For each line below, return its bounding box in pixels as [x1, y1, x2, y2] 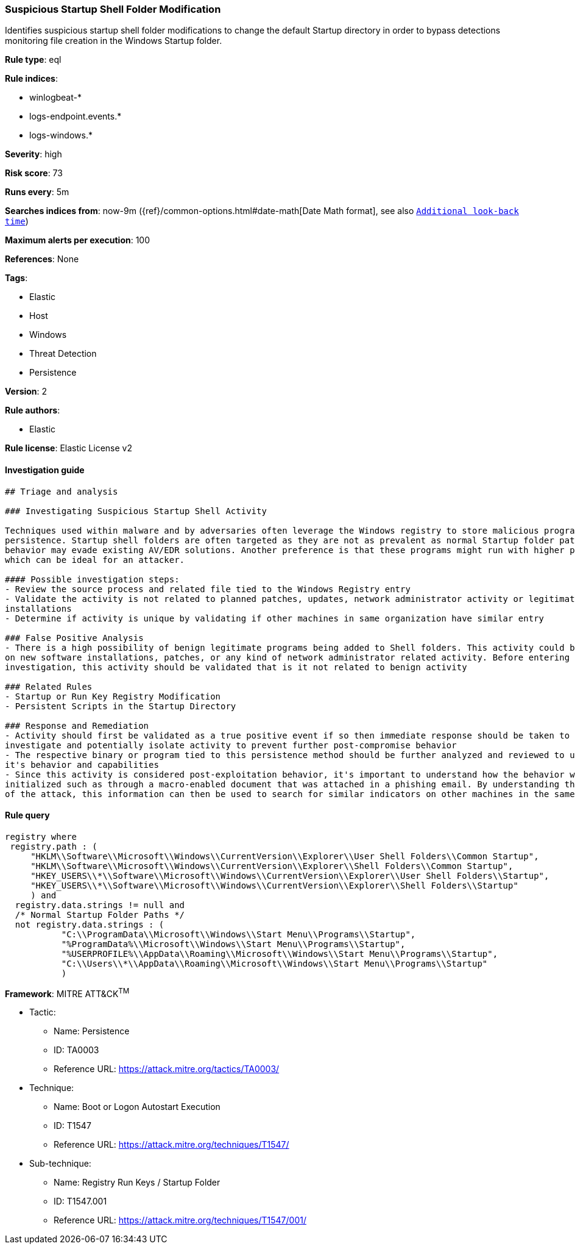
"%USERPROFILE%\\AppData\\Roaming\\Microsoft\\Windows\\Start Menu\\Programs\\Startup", [61, 948, 498, 959]
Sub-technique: [29, 1158, 91, 1169]
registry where [5, 831, 77, 842]
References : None [5, 254, 79, 265]
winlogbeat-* [29, 92, 82, 103]
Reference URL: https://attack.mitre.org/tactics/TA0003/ [54, 1064, 280, 1075]
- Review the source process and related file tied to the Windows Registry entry [5, 584, 411, 594]
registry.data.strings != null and [15, 900, 185, 910]
